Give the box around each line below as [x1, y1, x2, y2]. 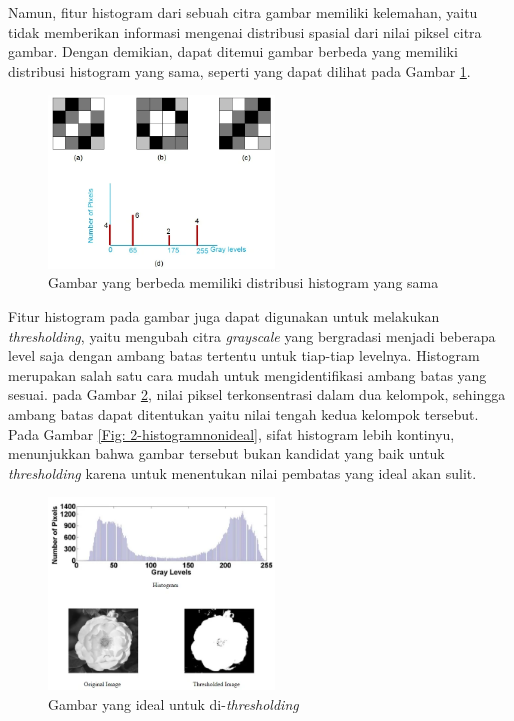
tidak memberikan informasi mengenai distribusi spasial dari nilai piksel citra [8, 21, 482, 42]
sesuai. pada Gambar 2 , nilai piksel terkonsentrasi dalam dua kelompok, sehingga [8, 384, 506, 405]
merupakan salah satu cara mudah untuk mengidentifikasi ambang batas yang [8, 364, 487, 385]
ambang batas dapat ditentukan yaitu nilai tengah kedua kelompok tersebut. [8, 403, 479, 424]
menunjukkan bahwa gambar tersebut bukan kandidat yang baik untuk [8, 443, 445, 464]
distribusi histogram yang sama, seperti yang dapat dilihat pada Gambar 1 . [8, 60, 471, 81]
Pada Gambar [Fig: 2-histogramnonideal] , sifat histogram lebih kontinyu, [8, 423, 455, 444]
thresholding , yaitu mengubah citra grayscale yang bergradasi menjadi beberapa [8, 325, 496, 346]
